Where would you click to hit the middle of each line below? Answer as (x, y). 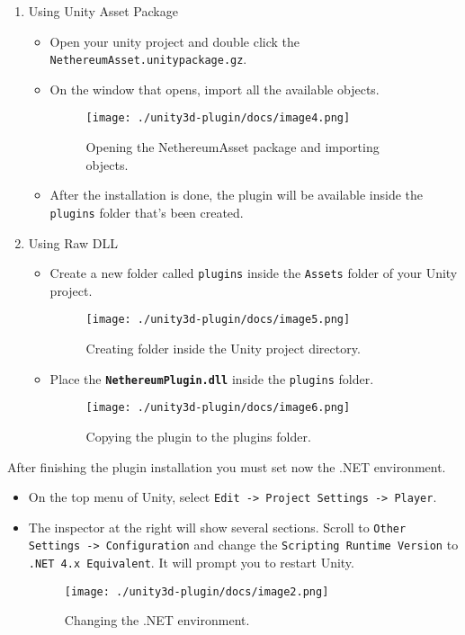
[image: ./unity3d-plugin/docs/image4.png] (218, 118)
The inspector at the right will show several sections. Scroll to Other (217, 527)
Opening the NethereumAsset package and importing (232, 147)
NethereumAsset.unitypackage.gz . (148, 59)
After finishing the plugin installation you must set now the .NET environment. (227, 466)
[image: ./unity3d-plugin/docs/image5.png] (218, 320)
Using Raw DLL (73, 242)
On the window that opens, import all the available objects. (215, 89)
